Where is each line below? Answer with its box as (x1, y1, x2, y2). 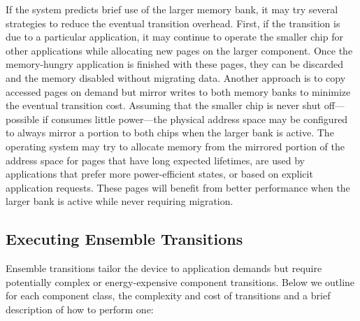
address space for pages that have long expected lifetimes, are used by (6, 152, 305, 167)
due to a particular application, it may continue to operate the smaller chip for (6, 29, 343, 44)
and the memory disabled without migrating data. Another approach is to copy (6, 70, 346, 85)
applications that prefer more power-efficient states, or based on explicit (6, 166, 313, 181)
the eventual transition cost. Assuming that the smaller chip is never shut (6, 98, 321, 113)
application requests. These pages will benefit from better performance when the (6, 180, 350, 194)
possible (6, 111, 39, 126)
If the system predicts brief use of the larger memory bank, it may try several (6, 2, 338, 16)
